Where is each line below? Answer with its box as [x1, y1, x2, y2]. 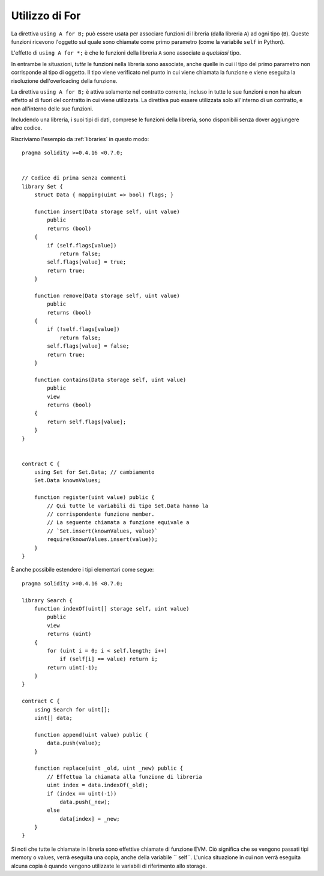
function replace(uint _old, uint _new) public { [34, 765, 183, 772]
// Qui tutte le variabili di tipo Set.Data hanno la [47, 502, 209, 509]
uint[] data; [34, 714, 73, 722]
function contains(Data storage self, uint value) [34, 376, 187, 383]
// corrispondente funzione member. [47, 511, 155, 518]
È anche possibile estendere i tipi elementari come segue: [11, 566, 154, 573]
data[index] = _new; [59, 815, 120, 822]
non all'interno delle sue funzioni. [11, 105, 94, 112]
